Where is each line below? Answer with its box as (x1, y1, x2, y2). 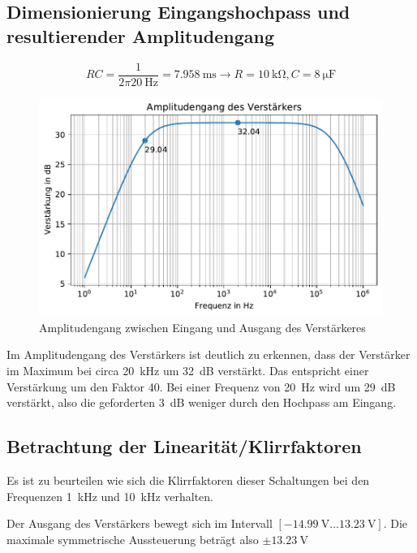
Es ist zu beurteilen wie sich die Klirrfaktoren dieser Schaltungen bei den (6, 471, 370, 488)
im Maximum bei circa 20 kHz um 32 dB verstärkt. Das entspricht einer (6, 361, 369, 378)
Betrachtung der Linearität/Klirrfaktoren (6, 434, 362, 459)
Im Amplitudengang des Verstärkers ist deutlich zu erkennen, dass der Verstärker (6, 346, 411, 363)
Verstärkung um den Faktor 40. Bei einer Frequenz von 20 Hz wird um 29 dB (6, 378, 396, 395)
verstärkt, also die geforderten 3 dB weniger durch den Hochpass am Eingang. (6, 394, 397, 411)
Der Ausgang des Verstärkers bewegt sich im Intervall (6, 515, 273, 532)
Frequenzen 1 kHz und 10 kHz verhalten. (6, 487, 214, 504)
